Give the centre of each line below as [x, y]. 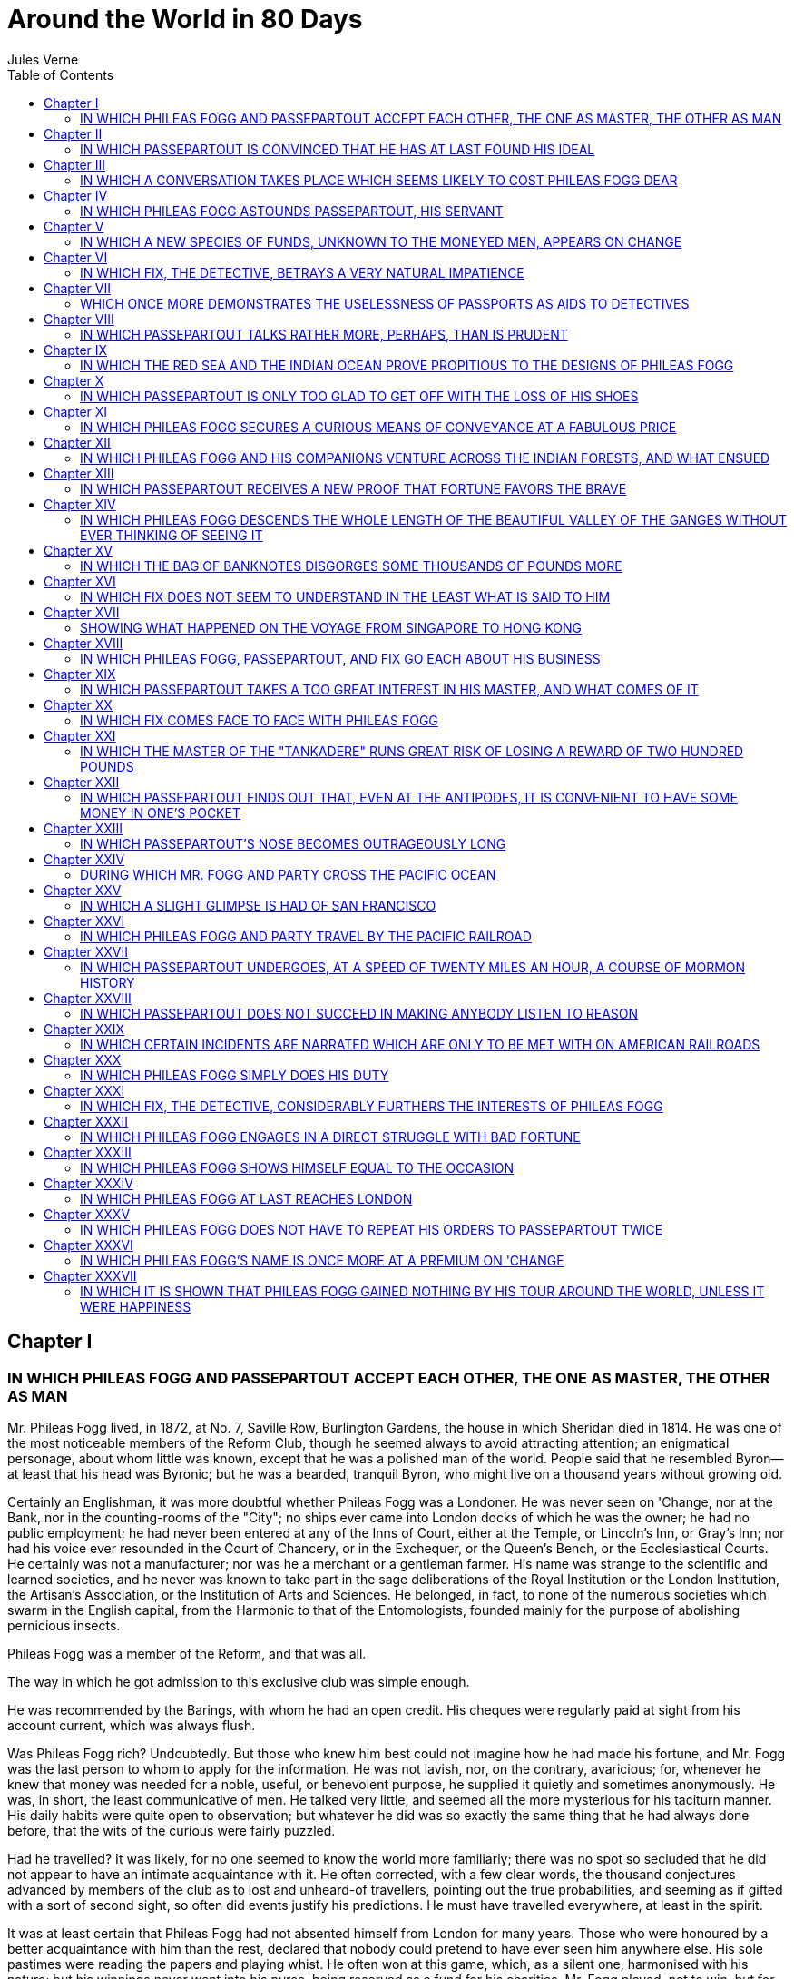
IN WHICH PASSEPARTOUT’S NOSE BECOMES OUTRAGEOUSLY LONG [293, 843]
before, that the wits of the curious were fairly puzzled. [172, 1830]
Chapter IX [76, 350]
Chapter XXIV [84, 859]
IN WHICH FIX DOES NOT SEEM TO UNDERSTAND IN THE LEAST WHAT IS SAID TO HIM [345, 596]
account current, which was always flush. [132, 1725]
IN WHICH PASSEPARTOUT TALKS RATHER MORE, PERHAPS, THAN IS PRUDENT [324, 334]
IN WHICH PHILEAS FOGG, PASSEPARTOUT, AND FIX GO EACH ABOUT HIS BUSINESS [340, 658]
